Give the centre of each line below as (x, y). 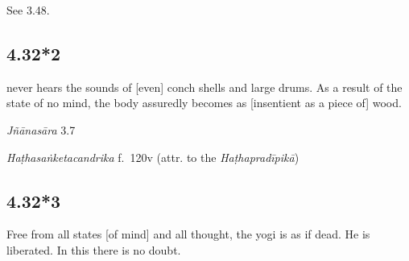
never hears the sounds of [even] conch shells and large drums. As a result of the (204, 87)
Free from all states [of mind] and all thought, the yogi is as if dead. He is (188, 234)
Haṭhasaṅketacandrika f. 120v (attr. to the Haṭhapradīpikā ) (153, 157)
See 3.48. (28, 10)
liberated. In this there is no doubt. (94, 249)
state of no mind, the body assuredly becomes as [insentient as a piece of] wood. (204, 103)
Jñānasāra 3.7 (41, 129)
